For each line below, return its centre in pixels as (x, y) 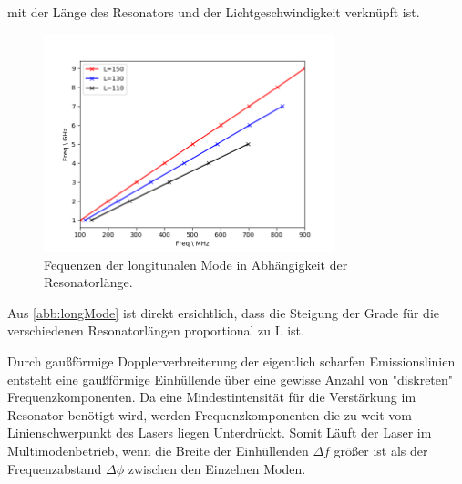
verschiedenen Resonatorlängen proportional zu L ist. (156, 330)
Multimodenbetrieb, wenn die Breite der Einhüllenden (158, 451)
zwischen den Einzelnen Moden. (217, 468)
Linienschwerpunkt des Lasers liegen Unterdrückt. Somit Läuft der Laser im (220, 433)
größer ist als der (381, 451)
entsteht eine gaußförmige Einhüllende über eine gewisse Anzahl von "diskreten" (231, 379)
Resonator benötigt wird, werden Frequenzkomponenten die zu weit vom (210, 414)
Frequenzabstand (55, 468)
